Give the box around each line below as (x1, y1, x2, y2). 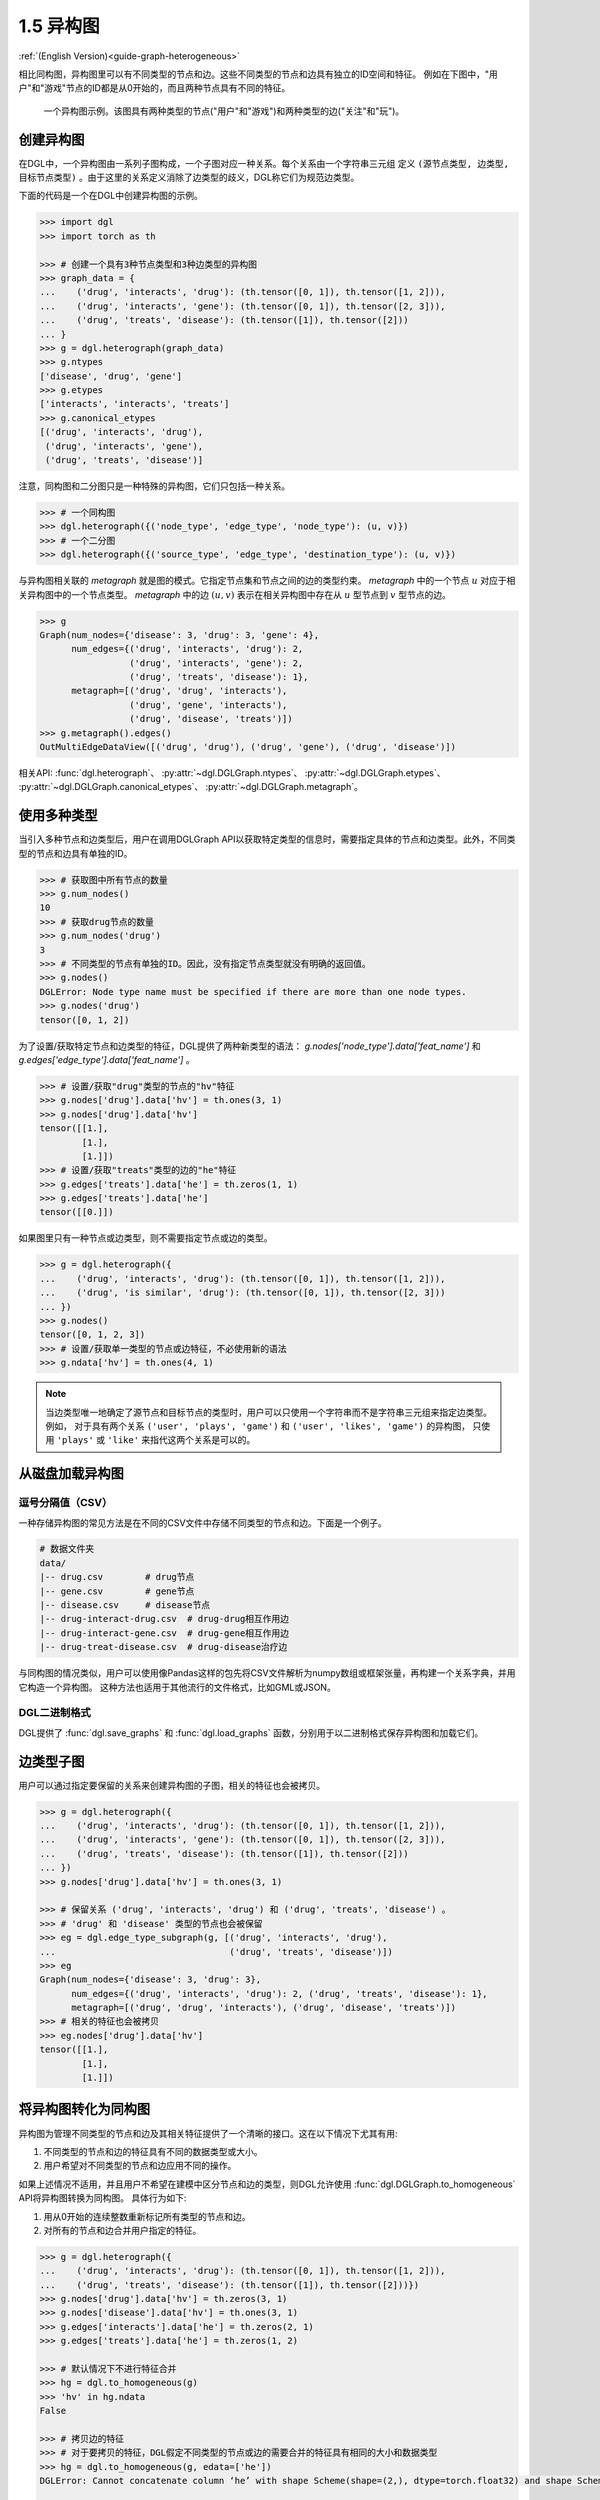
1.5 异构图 (18, 15, 100, 37)
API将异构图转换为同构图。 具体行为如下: (18, 2192, 187, 2204)
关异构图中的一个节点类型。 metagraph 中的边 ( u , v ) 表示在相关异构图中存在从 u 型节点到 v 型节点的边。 (18, 588, 452, 600)
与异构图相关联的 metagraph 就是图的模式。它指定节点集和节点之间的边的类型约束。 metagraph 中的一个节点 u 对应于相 (18, 575, 516, 587)
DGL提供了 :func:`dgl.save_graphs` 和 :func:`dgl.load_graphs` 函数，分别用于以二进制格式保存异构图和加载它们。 (18, 1726, 484, 1739)
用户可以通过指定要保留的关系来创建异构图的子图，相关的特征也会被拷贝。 (18, 1779, 325, 1791)
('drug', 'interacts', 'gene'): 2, (128, 657, 304, 669)
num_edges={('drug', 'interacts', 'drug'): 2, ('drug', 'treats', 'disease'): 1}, (71, 1988, 489, 1999)
